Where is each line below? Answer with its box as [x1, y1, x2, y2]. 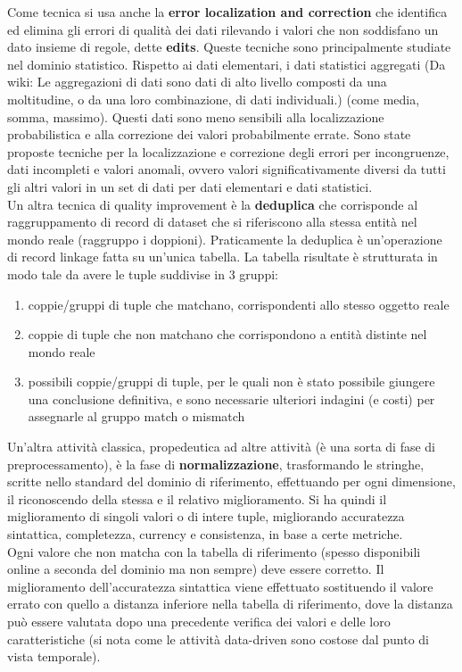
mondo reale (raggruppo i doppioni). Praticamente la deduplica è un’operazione [7, 229, 442, 248]
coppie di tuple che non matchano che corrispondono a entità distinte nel [28, 325, 427, 344]
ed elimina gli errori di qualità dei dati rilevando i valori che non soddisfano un [7, 20, 439, 38]
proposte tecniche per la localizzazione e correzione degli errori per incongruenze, [7, 142, 450, 161]
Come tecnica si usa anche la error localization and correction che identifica [7, 3, 448, 21]
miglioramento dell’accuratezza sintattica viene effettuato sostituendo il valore [7, 577, 433, 595]
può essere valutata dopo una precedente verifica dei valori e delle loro [7, 612, 391, 630]
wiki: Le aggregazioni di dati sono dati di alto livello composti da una [7, 72, 387, 91]
